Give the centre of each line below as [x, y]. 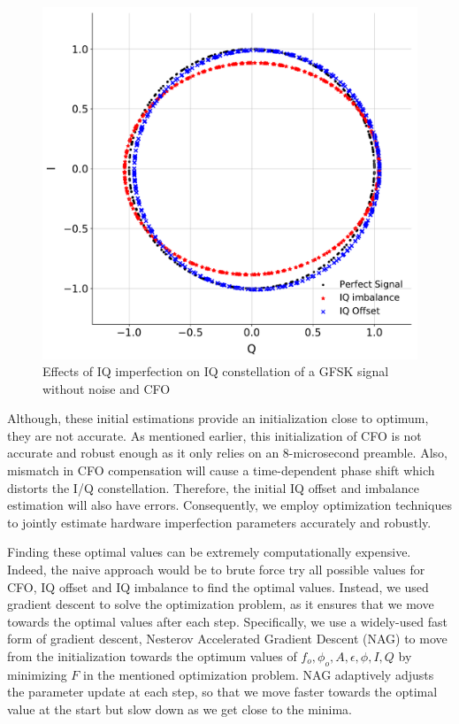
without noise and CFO [107, 388]
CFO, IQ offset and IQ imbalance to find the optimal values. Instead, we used [218, 586]
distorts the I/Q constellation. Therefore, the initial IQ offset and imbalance [213, 487]
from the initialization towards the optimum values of [152, 656]
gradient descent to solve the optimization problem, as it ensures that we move [221, 604]
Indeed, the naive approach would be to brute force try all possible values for [216, 570]
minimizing [37, 674]
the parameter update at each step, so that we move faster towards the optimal [222, 692]
